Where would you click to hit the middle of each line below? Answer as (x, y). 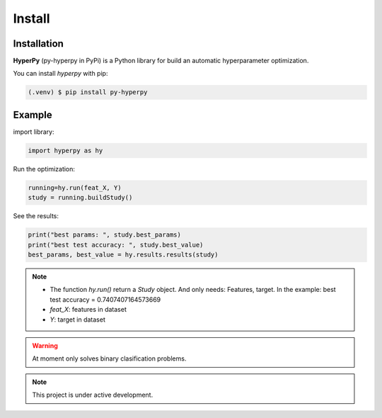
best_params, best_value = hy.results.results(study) (123, 255)
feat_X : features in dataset (88, 310)
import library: (34, 132)
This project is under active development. (93, 395)
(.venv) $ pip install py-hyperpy (88, 92)
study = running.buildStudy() (80, 198)
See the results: (36, 216)
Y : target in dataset (77, 320)
